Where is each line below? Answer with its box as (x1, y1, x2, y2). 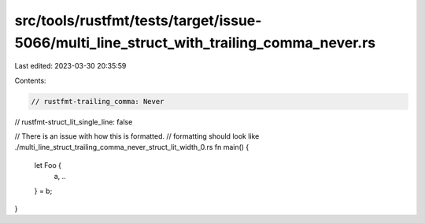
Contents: (14, 76, 46, 85)
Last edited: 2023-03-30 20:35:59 (14, 61, 127, 71)
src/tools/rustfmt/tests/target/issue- (14, 12, 262, 29)
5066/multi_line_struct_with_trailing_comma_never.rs (14, 34, 376, 51)
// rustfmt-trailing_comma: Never (31, 97, 164, 106)
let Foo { (34, 160, 62, 169)
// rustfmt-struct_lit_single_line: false (14, 117, 133, 126)
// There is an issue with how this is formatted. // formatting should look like (14, 132, 260, 141)
